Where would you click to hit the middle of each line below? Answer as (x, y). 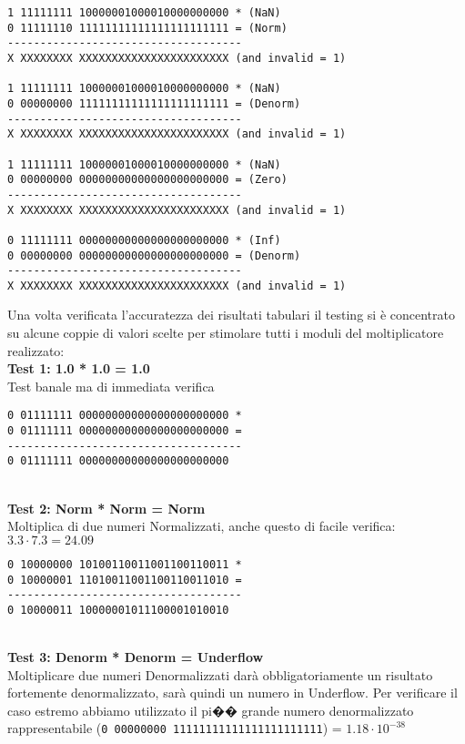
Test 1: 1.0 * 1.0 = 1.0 (79, 368)
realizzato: (36, 350)
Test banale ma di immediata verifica (111, 386)
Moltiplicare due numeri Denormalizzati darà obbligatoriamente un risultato (220, 674)
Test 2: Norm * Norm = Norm (106, 508)
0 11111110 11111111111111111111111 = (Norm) (147, 28)
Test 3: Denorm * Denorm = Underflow (136, 657)
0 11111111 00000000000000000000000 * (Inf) (144, 240)
